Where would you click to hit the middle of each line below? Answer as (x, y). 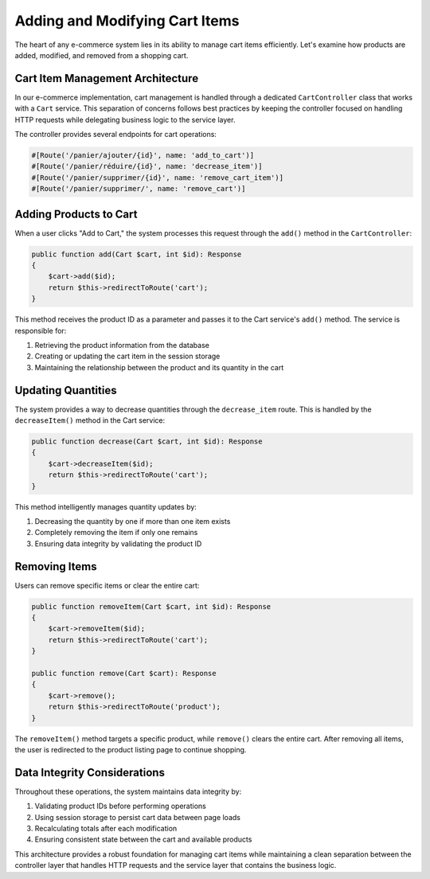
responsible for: (41, 330)
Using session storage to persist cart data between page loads (137, 817)
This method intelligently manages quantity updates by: (106, 506)
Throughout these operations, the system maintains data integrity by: (128, 791)
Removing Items (56, 566)
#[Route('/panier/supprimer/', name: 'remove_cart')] (139, 189)
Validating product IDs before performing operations (121, 806)
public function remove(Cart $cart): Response (124, 673)
